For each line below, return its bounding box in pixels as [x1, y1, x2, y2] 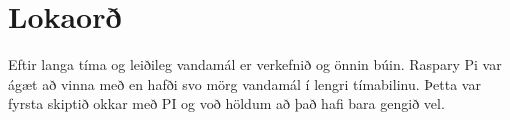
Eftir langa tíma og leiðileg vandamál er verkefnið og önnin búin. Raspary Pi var [8, 54, 502, 75]
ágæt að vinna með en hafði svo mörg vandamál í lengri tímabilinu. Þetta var [8, 73, 481, 94]
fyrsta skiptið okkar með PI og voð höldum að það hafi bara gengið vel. [8, 93, 445, 114]
